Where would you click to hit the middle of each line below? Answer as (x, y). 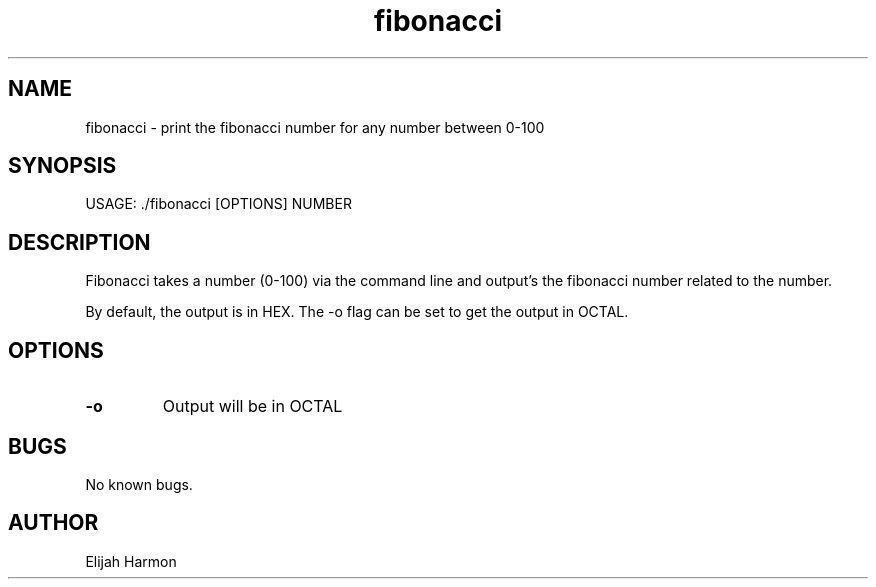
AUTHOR (53, 523)
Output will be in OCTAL (252, 406)
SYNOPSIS (62, 166)
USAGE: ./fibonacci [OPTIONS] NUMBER (218, 204)
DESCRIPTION (79, 242)
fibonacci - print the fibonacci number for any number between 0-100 (315, 127)
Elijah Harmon (131, 561)
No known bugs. (139, 484)
